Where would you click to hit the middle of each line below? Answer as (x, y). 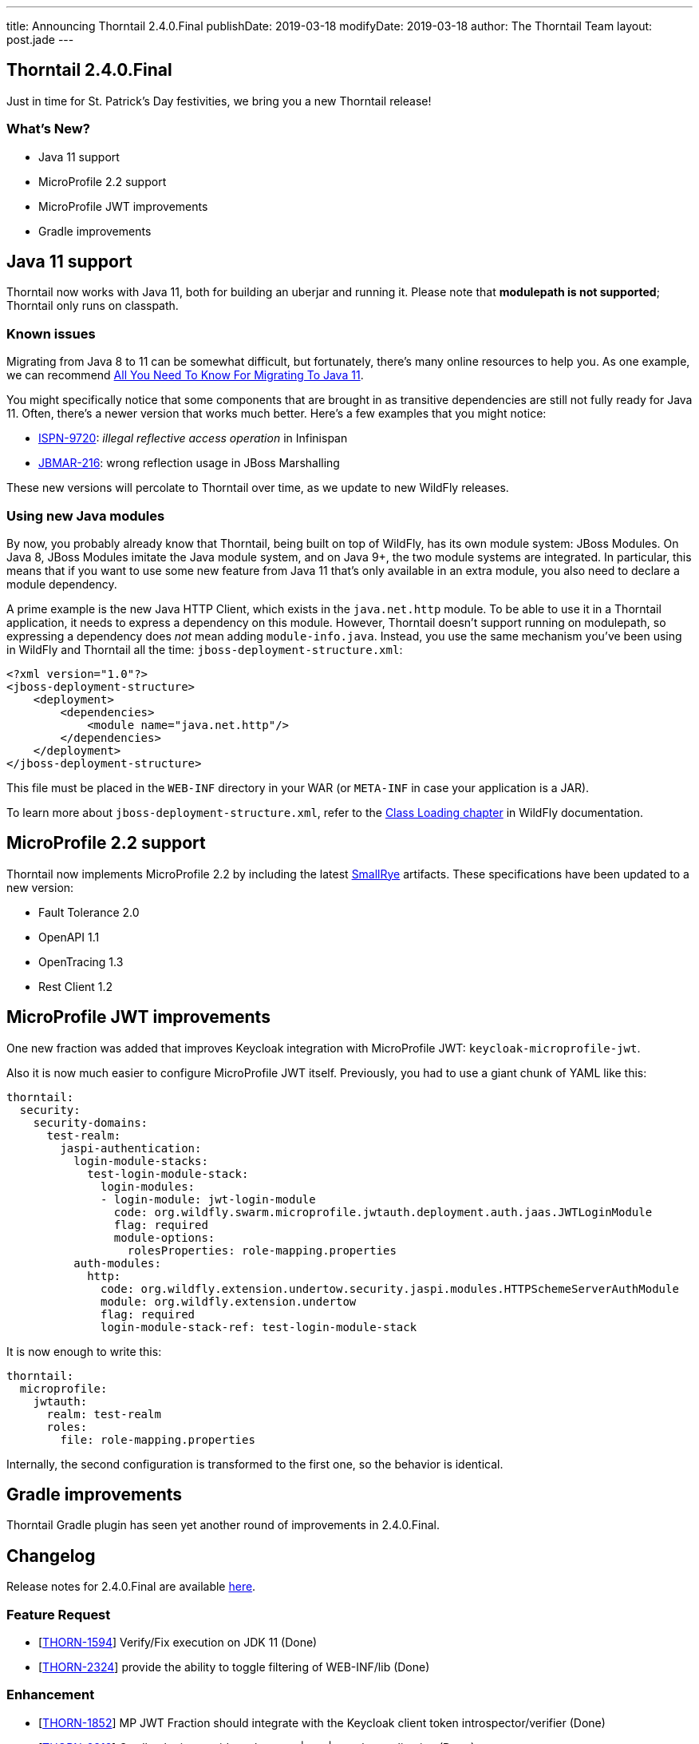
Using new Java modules (86, 515)
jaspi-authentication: (131, 1148)
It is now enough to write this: (84, 1351)
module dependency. (62, 584)
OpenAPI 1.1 (69, 937)
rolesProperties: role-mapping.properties (262, 1250)
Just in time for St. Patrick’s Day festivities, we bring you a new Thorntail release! (219, 101)
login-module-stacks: (141, 1161)
